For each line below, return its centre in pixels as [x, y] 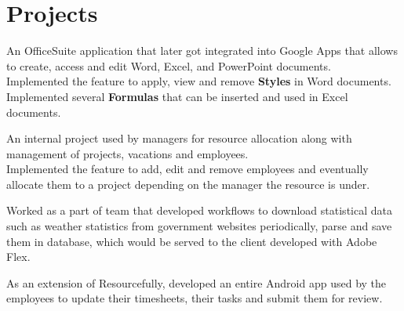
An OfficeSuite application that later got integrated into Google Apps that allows [202, 51]
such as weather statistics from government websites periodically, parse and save [199, 226]
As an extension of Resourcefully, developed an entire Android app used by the [197, 282]
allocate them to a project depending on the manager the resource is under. [188, 184]
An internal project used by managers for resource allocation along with [179, 138]
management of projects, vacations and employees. [127, 153]
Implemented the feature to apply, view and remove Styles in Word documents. [199, 81]
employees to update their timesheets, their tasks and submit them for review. [195, 298]
